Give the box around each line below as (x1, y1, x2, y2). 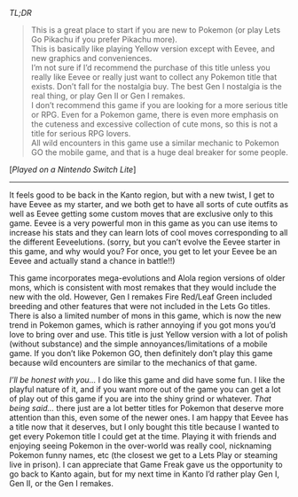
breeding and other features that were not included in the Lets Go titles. (9, 301, 271, 311)
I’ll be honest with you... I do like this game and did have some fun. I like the (9, 375, 286, 384)
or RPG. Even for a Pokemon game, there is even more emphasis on (30, 110, 279, 120)
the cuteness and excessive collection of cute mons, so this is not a (30, 119, 278, 129)
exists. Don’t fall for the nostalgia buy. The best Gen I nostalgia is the (30, 82, 282, 91)
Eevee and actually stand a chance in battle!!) (9, 256, 176, 266)
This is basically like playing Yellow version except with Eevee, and (30, 43, 275, 54)
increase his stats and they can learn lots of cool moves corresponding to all (9, 228, 288, 237)
